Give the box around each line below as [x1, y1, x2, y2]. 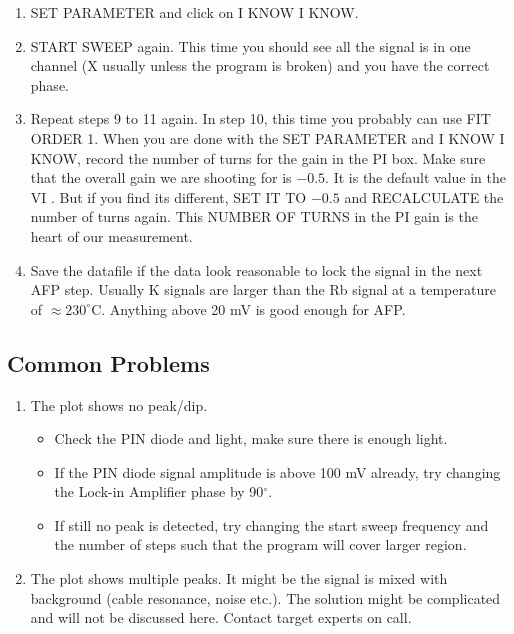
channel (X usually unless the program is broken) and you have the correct [30, 55, 490, 76]
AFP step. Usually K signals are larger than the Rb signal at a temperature [30, 279, 496, 300]
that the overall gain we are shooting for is [30, 167, 292, 188]
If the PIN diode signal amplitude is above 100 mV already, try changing [54, 461, 501, 482]
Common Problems [7, 347, 210, 378]
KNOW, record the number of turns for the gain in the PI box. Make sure [30, 147, 486, 168]
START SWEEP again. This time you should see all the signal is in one [30, 35, 471, 56]
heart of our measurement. [30, 225, 193, 246]
